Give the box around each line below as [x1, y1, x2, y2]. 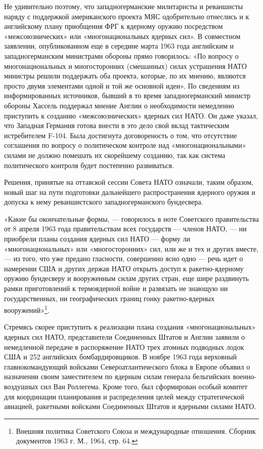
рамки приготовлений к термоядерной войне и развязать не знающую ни [4, 283, 228, 294]
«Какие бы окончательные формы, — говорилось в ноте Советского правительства [4, 213, 259, 224]
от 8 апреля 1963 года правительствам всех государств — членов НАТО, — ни [4, 223, 247, 234]
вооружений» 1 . [4, 303, 50, 315]
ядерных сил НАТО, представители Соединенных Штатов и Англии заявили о [4, 332, 245, 342]
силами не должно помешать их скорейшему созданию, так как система [4, 149, 226, 160]
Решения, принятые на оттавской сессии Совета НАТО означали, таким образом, [4, 177, 253, 187]
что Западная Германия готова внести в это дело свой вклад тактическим [4, 120, 229, 131]
